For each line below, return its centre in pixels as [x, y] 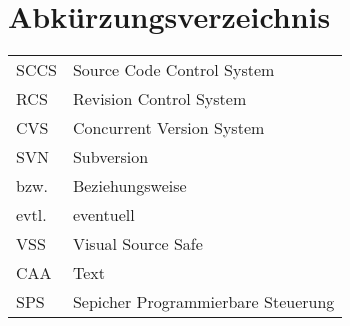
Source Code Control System [173, 70]
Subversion [110, 157]
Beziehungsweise [129, 186]
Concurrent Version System [168, 128]
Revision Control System [159, 99]
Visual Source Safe [137, 244]
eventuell [103, 215]
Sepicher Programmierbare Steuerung [203, 302]
